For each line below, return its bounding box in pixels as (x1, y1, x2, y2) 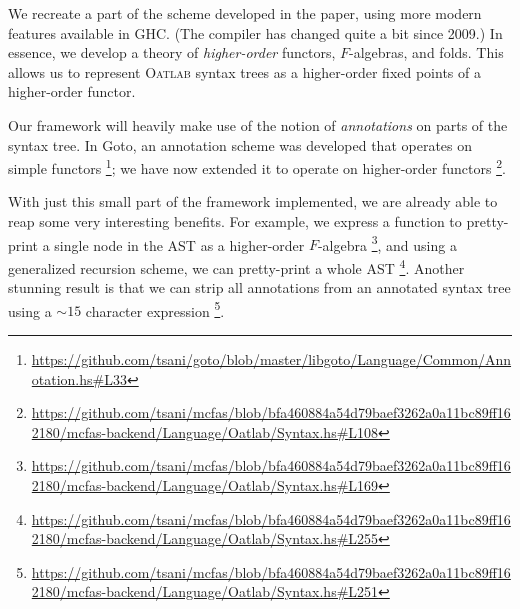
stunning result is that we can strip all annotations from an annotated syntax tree (8, 277, 511, 298)
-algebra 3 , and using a (317, 231, 457, 255)
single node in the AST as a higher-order (54, 234, 305, 255)
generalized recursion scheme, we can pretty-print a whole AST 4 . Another (8, 254, 465, 278)
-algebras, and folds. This (349, 42, 504, 63)
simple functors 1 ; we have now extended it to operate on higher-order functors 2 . (8, 155, 506, 178)
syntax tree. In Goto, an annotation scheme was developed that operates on (8, 134, 473, 155)
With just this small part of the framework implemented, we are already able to (8, 191, 498, 212)
